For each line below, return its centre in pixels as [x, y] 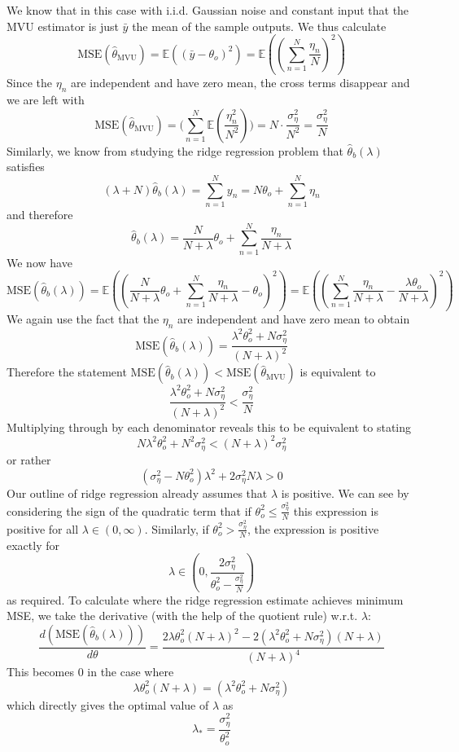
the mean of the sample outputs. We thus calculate [259, 26]
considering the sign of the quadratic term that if [129, 510]
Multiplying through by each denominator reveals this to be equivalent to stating [209, 427]
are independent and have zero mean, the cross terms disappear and [240, 83]
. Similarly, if [177, 528]
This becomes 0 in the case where [90, 672]
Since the [29, 83]
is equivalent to [338, 372]
